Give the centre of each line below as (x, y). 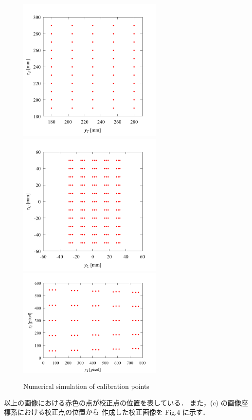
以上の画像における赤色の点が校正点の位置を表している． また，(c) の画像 (123, 402)
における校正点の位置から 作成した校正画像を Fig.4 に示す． (113, 412)
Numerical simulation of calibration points (86, 386)
